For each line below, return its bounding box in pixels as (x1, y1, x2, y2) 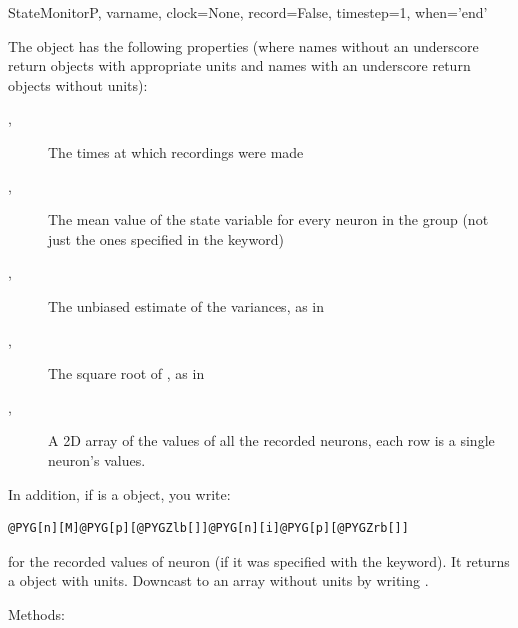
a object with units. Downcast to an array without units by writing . (8, 570, 429, 591)
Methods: (8, 603, 65, 624)
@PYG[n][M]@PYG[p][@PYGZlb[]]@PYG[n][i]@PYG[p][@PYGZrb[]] (8, 521, 409, 536)
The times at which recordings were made (48, 141, 304, 162)
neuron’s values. (48, 449, 146, 470)
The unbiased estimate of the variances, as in (48, 295, 325, 316)
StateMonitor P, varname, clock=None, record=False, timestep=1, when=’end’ (8, 2, 488, 22)
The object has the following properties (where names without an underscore (8, 35, 479, 56)
